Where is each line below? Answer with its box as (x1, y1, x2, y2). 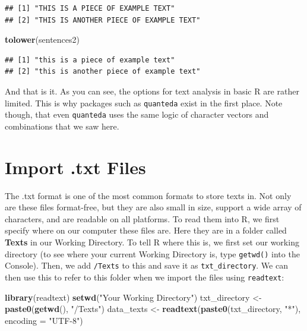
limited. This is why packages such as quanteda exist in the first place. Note (5, 96, 283, 109)
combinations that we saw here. (5, 119, 119, 132)
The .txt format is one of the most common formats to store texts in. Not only (5, 189, 292, 201)
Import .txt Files (5, 155, 146, 179)
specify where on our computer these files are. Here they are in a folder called (5, 224, 287, 237)
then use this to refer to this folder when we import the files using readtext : (5, 270, 284, 283)
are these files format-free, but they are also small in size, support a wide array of (5, 201, 302, 213)
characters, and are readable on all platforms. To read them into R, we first (5, 212, 280, 225)
